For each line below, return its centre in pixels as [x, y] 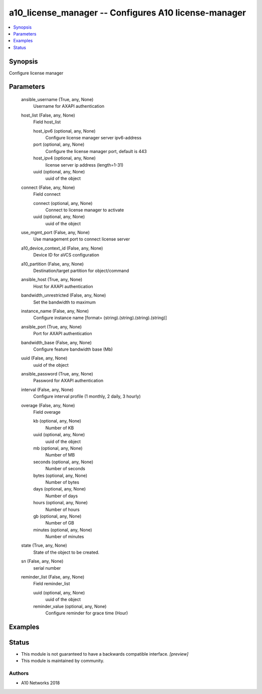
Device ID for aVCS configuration [66, 255]
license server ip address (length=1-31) [84, 165]
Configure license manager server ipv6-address [93, 137]
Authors [19, 674]
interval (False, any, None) [47, 389]
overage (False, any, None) [48, 405]
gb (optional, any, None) [57, 516]
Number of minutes [65, 537]
